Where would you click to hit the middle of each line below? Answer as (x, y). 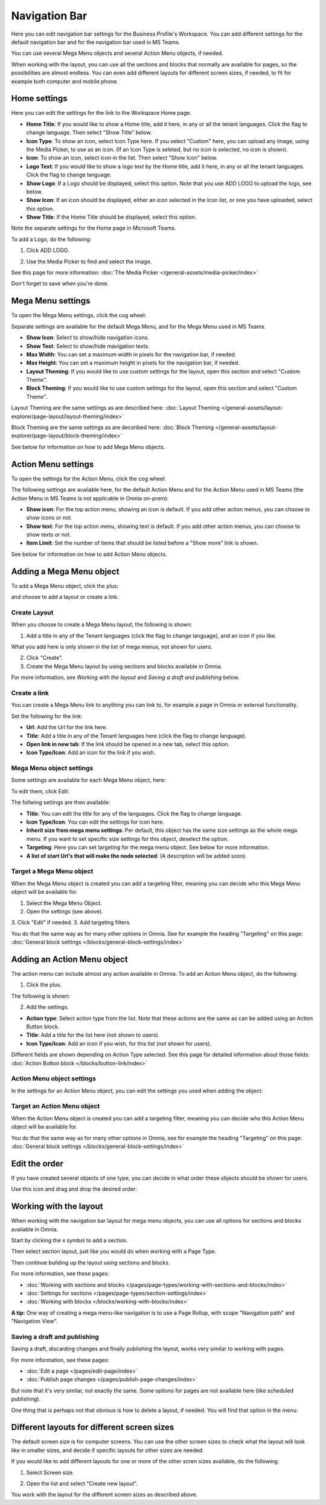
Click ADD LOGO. (48, 250)
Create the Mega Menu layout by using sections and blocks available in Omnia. (124, 666)
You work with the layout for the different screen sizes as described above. (104, 1495)
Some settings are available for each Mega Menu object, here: (88, 780)
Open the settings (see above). (65, 911)
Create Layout (32, 612)
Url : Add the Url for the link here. (67, 727)
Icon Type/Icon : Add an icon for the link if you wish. (91, 753)
